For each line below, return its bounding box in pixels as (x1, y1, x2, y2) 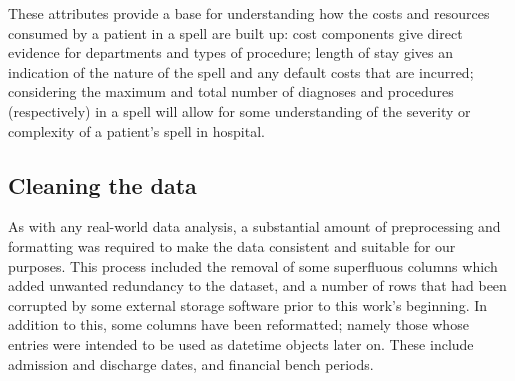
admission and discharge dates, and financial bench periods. (8, 353, 374, 374)
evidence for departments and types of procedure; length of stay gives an (8, 42, 453, 63)
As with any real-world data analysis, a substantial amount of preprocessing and (8, 216, 501, 237)
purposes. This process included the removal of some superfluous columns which (8, 255, 498, 276)
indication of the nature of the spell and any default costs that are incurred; (8, 61, 474, 82)
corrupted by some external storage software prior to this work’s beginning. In (8, 294, 488, 315)
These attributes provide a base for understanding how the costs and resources (8, 3, 490, 23)
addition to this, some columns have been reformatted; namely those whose (8, 314, 469, 335)
